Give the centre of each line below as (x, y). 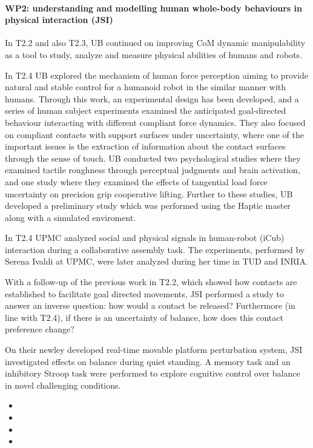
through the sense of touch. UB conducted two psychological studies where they (153, 158)
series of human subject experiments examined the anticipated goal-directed (146, 110)
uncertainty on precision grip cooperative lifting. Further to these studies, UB (149, 193)
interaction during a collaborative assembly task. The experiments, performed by (155, 249)
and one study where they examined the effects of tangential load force (136, 181)
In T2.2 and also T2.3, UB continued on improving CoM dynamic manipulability (155, 43)
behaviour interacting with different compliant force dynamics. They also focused (155, 122)
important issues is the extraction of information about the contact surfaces (145, 146)
